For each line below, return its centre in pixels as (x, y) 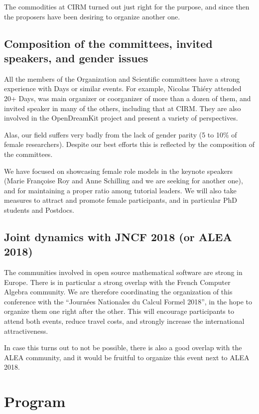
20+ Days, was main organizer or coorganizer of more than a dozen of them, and (128, 98)
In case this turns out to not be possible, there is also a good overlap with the (123, 347)
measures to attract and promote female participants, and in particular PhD (121, 200)
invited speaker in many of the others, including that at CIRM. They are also (123, 108)
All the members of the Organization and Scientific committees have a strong (122, 78)
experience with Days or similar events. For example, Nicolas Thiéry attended (123, 88)
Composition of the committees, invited (108, 43)
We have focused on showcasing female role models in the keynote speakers (118, 171)
